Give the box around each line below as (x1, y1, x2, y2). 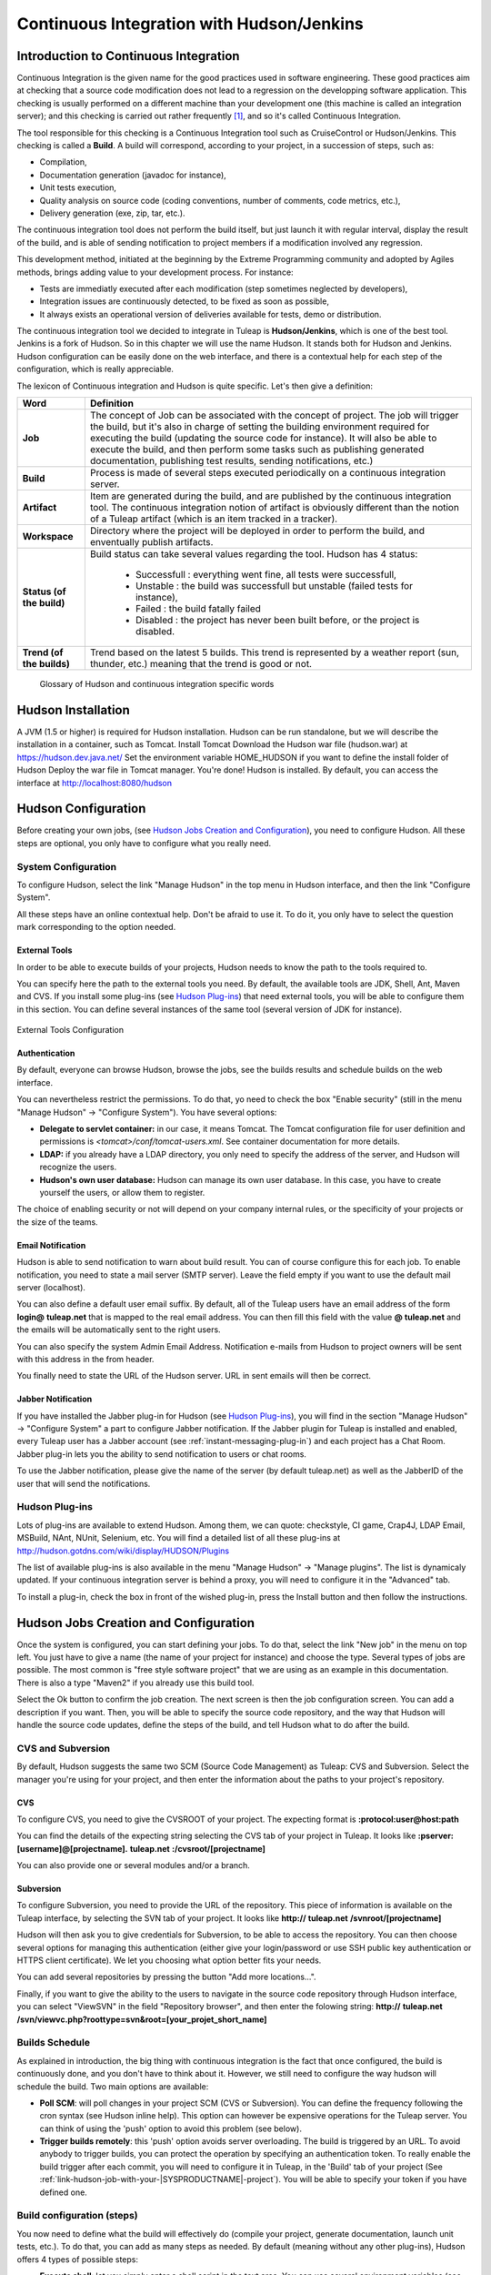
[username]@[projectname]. (16, 1843, 128, 1854)
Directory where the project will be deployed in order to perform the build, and (89, 524, 426, 537)
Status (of (22, 585, 67, 598)
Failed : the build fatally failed (135, 602, 261, 615)
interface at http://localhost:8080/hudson (16, 777, 173, 788)
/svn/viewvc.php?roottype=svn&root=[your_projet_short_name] (16, 2014, 267, 2025)
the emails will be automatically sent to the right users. (16, 1324, 222, 1335)
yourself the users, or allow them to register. (39, 1187, 205, 1198)
